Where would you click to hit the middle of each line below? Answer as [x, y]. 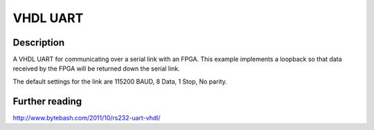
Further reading [47, 101]
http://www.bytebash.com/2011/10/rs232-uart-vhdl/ [87, 118]
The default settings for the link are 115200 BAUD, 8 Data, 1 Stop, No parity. [120, 81]
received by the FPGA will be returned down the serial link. [96, 68]
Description [39, 43]
